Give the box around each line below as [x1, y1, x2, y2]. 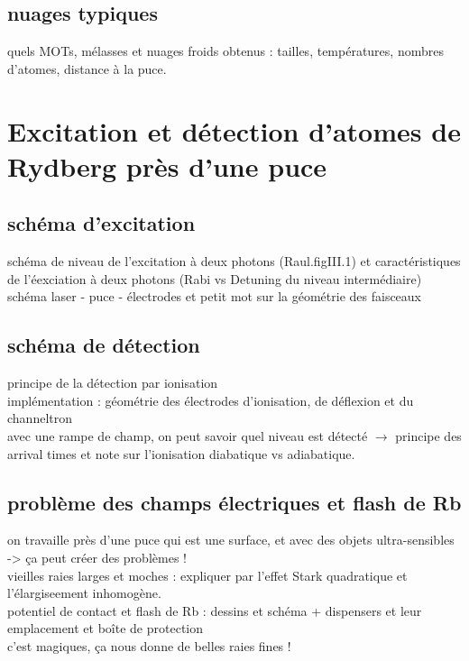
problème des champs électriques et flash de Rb [7, 488, 462, 516]
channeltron [7, 409, 73, 427]
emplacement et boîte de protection [7, 619, 204, 638]
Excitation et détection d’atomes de [7, 112, 461, 149]
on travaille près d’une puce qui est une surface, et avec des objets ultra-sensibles [7, 530, 455, 549]
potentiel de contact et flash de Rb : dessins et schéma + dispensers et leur [7, 601, 422, 620]
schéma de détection [7, 331, 200, 359]
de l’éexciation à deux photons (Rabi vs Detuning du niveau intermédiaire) [7, 269, 422, 288]
